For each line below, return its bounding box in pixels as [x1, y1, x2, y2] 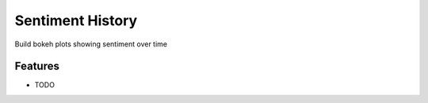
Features [14, 60, 59, 73]
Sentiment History [14, 12, 138, 29]
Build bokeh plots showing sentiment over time [14, 39, 168, 49]
